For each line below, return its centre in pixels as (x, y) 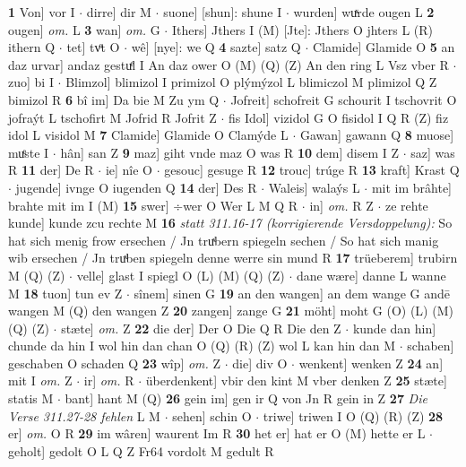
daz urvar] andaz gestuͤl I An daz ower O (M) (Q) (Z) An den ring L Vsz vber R (229, 64)
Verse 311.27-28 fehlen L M (84, 415)
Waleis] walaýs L (314, 187)
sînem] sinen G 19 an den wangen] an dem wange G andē (292, 293)
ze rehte (406, 205)
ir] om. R (109, 381)
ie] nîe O (129, 170)
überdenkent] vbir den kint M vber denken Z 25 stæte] (296, 381)
